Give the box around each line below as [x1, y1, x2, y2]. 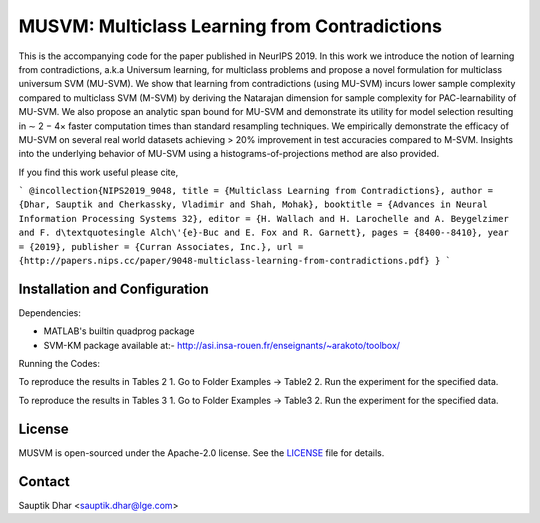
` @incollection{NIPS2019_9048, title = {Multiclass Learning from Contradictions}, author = [18, 185, 494, 197]
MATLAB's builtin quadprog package [43, 325, 195, 337]
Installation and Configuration [18, 280, 209, 297]
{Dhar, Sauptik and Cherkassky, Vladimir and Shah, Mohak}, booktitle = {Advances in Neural [18, 199, 489, 210]
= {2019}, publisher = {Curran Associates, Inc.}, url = [18, 241, 304, 252]
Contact [18, 473, 70, 490]
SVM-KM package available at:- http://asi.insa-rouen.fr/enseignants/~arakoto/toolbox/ [43, 339, 400, 351]
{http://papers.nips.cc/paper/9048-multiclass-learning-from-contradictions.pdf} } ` [18, 255, 452, 267]
